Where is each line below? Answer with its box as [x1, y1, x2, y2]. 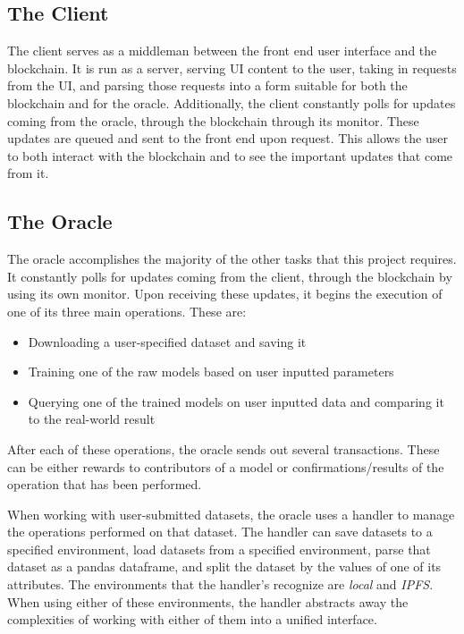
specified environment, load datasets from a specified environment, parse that [7, 539, 431, 558]
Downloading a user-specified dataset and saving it [28, 332, 307, 351]
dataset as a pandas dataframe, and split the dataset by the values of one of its [7, 557, 442, 576]
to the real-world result [28, 410, 156, 428]
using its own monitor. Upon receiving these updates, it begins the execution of [7, 284, 443, 303]
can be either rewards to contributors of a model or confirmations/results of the [7, 457, 444, 476]
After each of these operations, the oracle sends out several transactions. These [7, 439, 440, 458]
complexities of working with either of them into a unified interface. [7, 610, 377, 629]
